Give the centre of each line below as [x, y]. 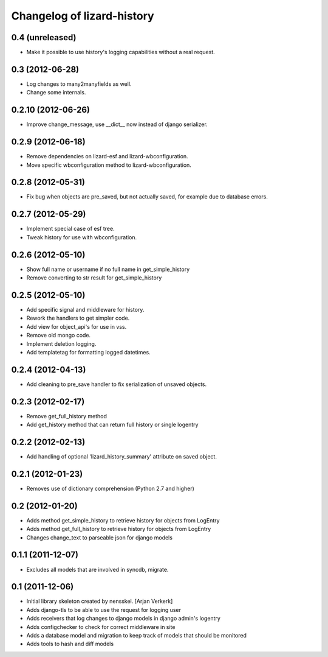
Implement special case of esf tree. [70, 229]
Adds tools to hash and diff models [70, 644]
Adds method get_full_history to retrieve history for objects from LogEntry [119, 529]
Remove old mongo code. [59, 336]
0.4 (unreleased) [44, 37]
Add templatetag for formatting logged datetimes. [89, 352]
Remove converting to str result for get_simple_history [94, 278]
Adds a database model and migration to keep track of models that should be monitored [137, 635]
